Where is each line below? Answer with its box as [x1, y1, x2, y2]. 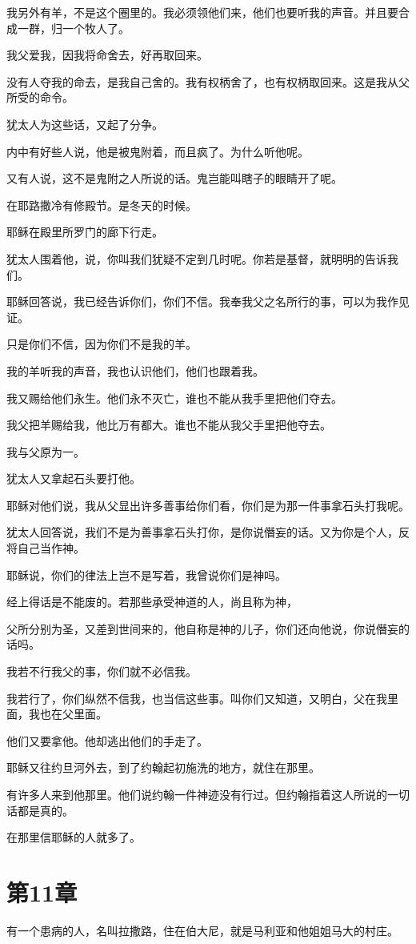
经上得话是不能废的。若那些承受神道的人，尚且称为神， [6, 593, 298, 610]
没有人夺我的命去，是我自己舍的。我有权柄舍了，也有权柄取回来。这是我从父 [6, 73, 410, 90]
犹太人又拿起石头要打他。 [6, 470, 141, 487]
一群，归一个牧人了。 [17, 19, 130, 36]
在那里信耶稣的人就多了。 [6, 829, 141, 846]
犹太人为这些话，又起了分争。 [6, 115, 163, 132]
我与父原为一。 [6, 443, 85, 460]
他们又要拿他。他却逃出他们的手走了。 [6, 732, 208, 749]
